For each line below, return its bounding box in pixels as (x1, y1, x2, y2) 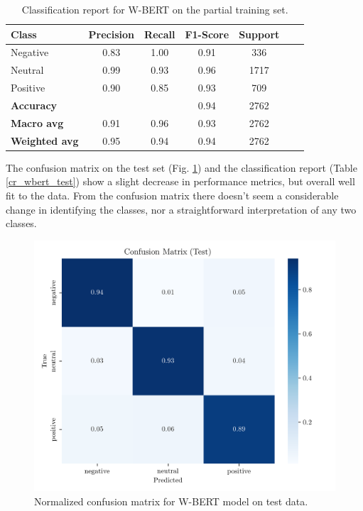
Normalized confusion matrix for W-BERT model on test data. (34, 493, 308, 508)
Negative (11, 45, 49, 60)
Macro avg (11, 115, 64, 130)
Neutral (11, 62, 44, 77)
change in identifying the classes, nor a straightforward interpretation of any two (6, 202, 357, 216)
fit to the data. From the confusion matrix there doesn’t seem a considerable (6, 187, 339, 202)
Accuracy (11, 97, 58, 112)
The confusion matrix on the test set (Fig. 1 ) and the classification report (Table (6, 160, 357, 175)
